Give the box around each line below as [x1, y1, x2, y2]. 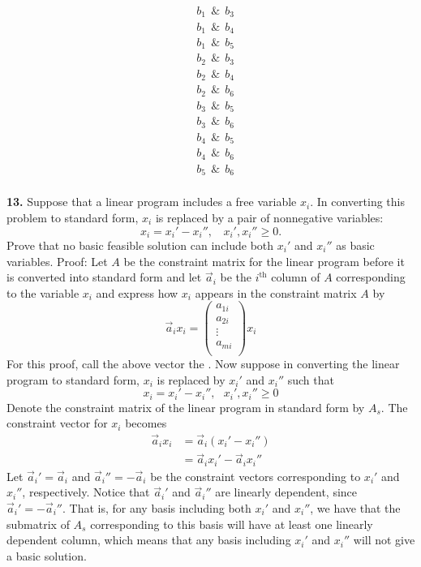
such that [287, 371, 334, 388]
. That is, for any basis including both [62, 499, 251, 516]
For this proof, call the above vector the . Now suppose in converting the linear [6, 354, 400, 372]
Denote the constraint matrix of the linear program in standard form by [6, 398, 365, 415]
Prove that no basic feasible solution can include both [6, 237, 274, 253]
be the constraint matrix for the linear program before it [123, 252, 405, 269]
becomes [125, 415, 167, 432]
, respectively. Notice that [22, 483, 150, 500]
